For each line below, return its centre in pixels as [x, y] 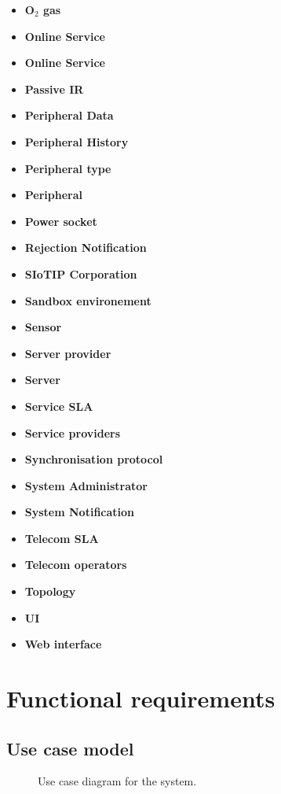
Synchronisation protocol [94, 459]
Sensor [43, 327]
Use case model [70, 748]
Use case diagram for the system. [117, 781]
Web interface [63, 644]
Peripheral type [68, 168]
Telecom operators [76, 565]
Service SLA [59, 406]
